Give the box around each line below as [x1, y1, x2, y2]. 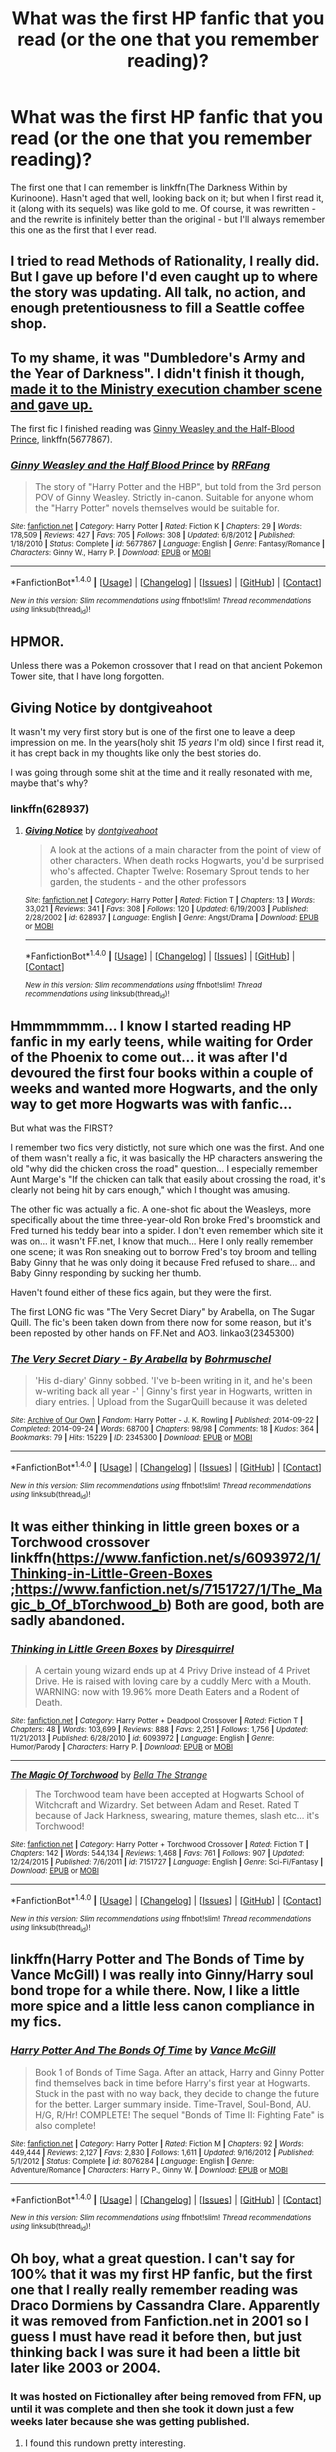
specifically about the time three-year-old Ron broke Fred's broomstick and [10, 1214, 321, 1226]
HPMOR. [10, 633, 65, 650]
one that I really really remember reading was [10, 2282, 298, 2299]
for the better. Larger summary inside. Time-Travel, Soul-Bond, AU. [34, 2098, 312, 2110]
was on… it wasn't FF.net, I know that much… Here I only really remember [10, 1235, 314, 1247]
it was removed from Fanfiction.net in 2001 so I [10, 2313, 309, 2330]
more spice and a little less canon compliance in [10, 1998, 315, 2015]
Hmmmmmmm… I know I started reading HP [10, 1017, 292, 1034]
